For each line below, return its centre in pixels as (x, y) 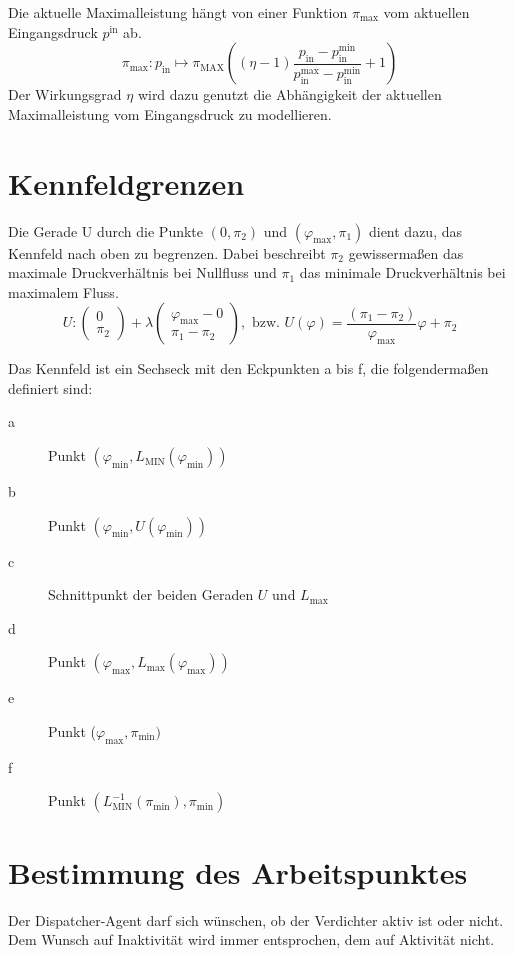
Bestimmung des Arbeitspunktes (238, 871)
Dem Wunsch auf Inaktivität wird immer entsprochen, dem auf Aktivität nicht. (251, 939)
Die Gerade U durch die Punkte (106, 230)
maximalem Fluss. (63, 291)
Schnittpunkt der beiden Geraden (151, 594)
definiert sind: (50, 387)
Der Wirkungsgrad (65, 94)
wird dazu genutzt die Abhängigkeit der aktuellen (289, 94)
